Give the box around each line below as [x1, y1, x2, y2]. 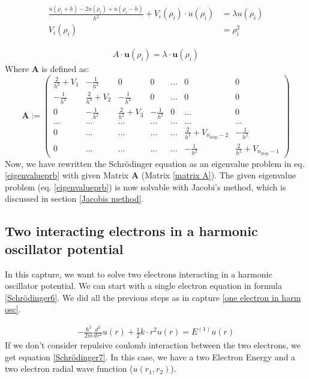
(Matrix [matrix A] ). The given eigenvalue [141, 169, 296, 181]
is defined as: [41, 62, 89, 75]
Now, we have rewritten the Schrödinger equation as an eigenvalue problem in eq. [5, 157, 305, 169]
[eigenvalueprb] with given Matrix [5, 169, 129, 181]
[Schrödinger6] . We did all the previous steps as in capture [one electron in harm [5, 291, 301, 303]
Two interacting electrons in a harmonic [5, 222, 258, 240]
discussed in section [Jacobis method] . [5, 192, 144, 205]
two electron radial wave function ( [5, 362, 133, 375]
